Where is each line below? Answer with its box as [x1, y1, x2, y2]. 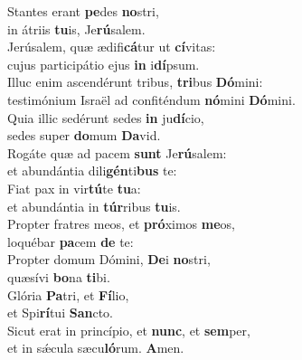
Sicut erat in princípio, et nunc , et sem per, [7, 320, 250, 339]
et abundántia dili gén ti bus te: [7, 161, 177, 180]
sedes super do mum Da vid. [7, 126, 161, 145]
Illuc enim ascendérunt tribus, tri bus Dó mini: [7, 72, 263, 91]
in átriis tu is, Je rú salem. [7, 19, 146, 38]
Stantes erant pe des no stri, [7, 2, 159, 20]
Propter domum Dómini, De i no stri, [7, 250, 211, 269]
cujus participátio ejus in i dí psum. [7, 54, 200, 73]
